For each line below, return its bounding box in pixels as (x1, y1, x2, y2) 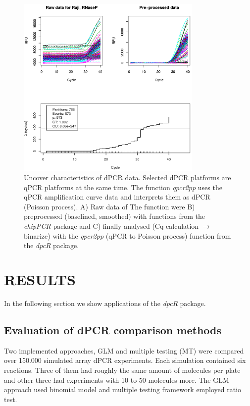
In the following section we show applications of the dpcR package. (4, 298, 206, 308)
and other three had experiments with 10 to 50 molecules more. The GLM (4, 374, 229, 385)
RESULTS (4, 269, 76, 290)
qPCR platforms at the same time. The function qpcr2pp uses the (24, 182, 222, 192)
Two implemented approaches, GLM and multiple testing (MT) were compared (4, 345, 244, 355)
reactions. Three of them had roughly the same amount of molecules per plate (4, 364, 241, 375)
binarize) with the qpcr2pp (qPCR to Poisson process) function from (24, 230, 231, 241)
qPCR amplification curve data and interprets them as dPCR (24, 192, 210, 202)
